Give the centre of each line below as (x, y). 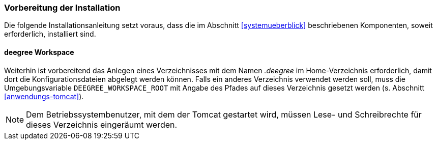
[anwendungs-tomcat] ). (44, 96)
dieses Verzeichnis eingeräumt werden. (102, 124)
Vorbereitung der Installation (62, 8)
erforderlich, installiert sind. (50, 34)
